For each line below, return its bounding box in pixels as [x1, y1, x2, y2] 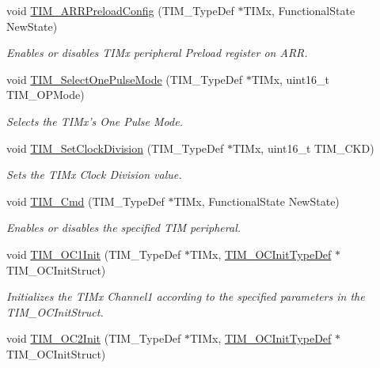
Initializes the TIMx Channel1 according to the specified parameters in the [6, 288, 365, 305]
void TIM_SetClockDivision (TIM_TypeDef [6, 139, 224, 156]
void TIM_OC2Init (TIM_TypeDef [6, 330, 181, 347]
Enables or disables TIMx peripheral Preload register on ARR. [6, 44, 308, 61]
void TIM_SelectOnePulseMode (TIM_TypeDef [6, 70, 242, 87]
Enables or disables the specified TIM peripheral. [6, 219, 241, 236]
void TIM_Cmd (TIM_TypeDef [6, 192, 165, 209]
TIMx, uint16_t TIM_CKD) [232, 139, 374, 156]
